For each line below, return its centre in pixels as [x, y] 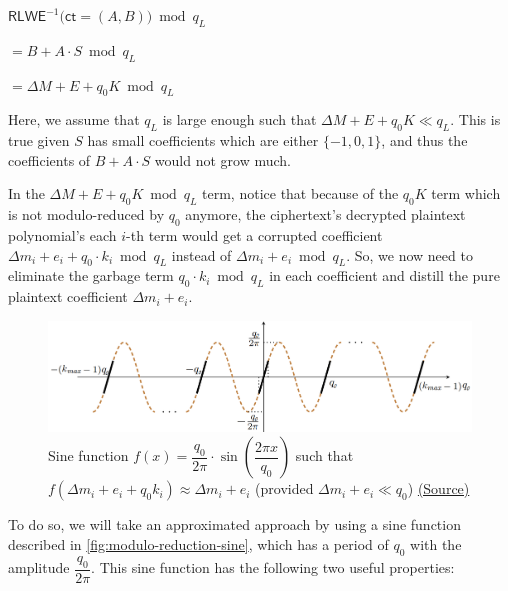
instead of [201, 254]
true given [39, 140]
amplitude [39, 567]
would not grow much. [223, 159]
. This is [475, 119]
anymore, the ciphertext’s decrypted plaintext [325, 214]
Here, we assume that [74, 119]
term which [466, 193]
